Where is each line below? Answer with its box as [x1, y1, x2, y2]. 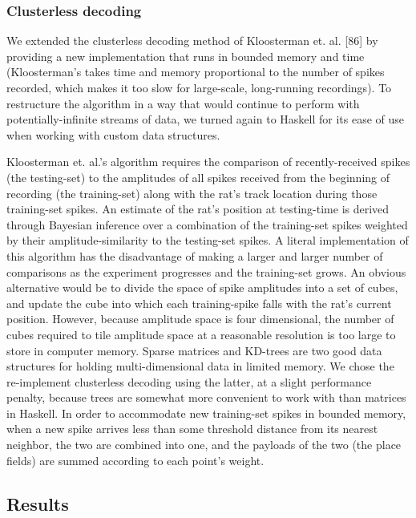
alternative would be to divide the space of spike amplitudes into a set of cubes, [6, 279, 398, 296]
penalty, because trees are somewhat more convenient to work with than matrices [6, 389, 406, 406]
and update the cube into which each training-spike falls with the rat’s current [6, 294, 392, 311]
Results [6, 491, 69, 516]
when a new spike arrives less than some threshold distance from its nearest [6, 420, 378, 437]
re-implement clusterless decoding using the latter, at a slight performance [6, 373, 372, 390]
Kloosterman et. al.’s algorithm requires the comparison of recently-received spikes [6, 153, 410, 170]
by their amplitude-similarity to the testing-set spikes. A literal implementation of [6, 232, 409, 249]
